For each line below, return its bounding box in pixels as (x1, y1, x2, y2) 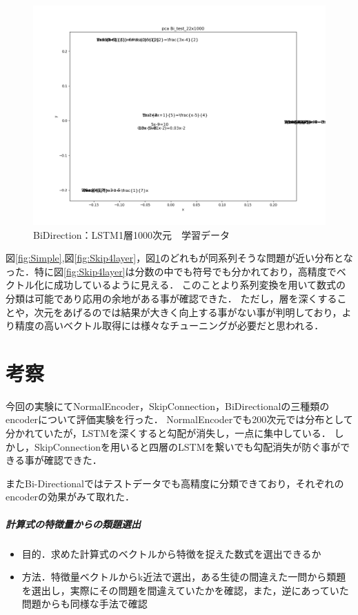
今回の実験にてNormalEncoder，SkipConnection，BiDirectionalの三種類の (6, 398, 330, 413)
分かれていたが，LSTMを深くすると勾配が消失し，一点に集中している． (6, 426, 331, 440)
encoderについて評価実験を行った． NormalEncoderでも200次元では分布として (6, 412, 353, 427)
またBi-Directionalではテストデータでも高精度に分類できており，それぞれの (6, 476, 344, 490)
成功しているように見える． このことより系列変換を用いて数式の (53, 277, 346, 292)
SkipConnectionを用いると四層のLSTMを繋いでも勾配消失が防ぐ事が (34, 439, 341, 453)
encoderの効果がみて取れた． (6, 489, 135, 504)
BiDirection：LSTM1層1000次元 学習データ (33, 227, 230, 242)
